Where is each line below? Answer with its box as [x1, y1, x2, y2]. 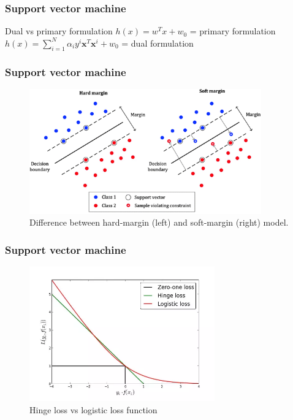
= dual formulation [121, 36, 194, 49]
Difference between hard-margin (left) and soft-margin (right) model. [29, 216, 289, 229]
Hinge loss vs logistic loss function [29, 403, 158, 416]
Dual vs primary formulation [5, 25, 113, 37]
